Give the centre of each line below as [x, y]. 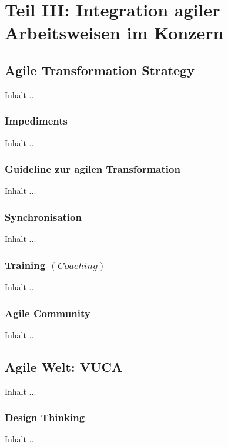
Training [25, 265]
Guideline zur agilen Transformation [93, 169]
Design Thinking [45, 417]
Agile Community [48, 313]
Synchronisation [43, 216]
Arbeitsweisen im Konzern [114, 33]
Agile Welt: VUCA [64, 366]
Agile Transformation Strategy [100, 70]
